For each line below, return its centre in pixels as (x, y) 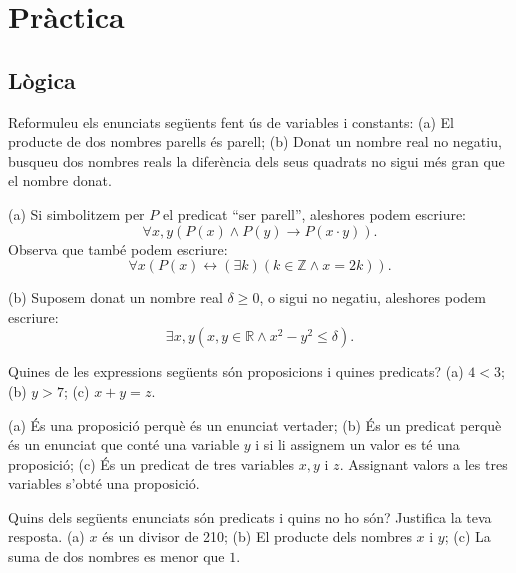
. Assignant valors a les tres (423, 463)
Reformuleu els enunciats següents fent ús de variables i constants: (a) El (231, 121)
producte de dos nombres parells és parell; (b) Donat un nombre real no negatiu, (255, 141)
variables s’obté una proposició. (104, 483)
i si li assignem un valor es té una (357, 444)
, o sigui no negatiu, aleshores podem (372, 297)
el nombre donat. (60, 180)
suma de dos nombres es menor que (116, 556)
